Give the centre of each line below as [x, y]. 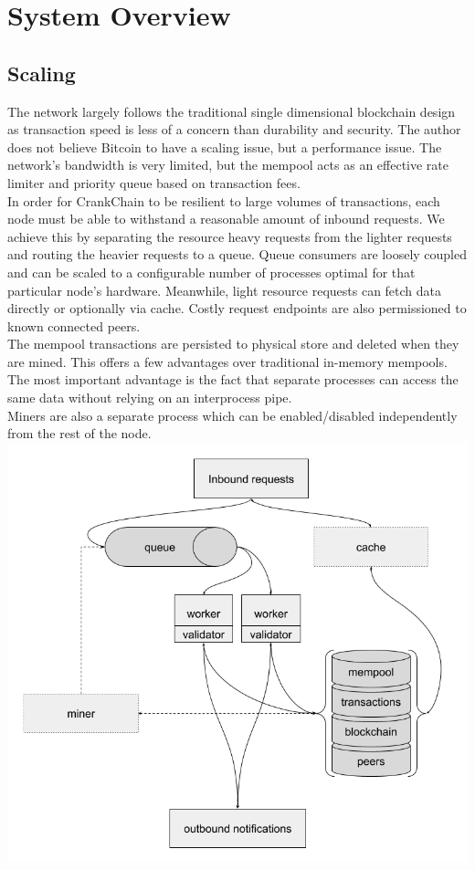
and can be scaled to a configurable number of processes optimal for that [211, 272]
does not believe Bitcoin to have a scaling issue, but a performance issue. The [225, 147]
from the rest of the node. [79, 433]
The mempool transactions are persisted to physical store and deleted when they [233, 344]
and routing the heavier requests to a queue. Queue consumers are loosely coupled [237, 254]
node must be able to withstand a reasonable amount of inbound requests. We [226, 219]
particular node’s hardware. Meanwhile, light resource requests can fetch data [225, 290]
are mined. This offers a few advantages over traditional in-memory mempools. [227, 361]
